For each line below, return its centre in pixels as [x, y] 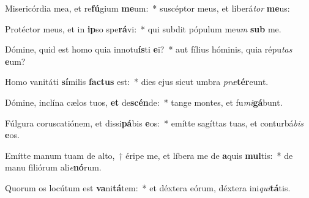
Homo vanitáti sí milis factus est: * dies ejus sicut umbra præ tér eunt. [137, 82]
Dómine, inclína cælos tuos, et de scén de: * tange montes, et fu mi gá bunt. [144, 102]
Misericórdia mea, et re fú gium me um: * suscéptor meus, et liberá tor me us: [147, 8]
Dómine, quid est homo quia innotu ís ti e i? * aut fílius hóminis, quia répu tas [149, 49]
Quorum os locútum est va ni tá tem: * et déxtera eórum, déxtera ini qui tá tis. [148, 187]
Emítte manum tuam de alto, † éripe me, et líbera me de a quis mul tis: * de [149, 155]
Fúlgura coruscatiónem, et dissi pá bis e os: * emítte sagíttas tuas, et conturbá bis [154, 123]
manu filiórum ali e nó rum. [53, 167]
